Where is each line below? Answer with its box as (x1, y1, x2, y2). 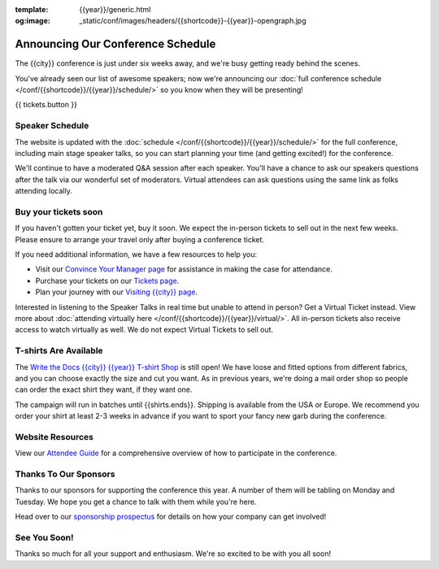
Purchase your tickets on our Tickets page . (35, 276, 180, 285)
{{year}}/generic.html (79, 5, 151, 14)
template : (15, 5, 49, 14)
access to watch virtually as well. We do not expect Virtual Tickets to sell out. (15, 325, 274, 335)
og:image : (15, 16, 50, 26)
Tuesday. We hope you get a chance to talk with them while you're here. (15, 497, 257, 506)
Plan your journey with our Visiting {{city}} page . (35, 287, 198, 297)
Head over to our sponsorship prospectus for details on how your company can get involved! (15, 512, 327, 522)
